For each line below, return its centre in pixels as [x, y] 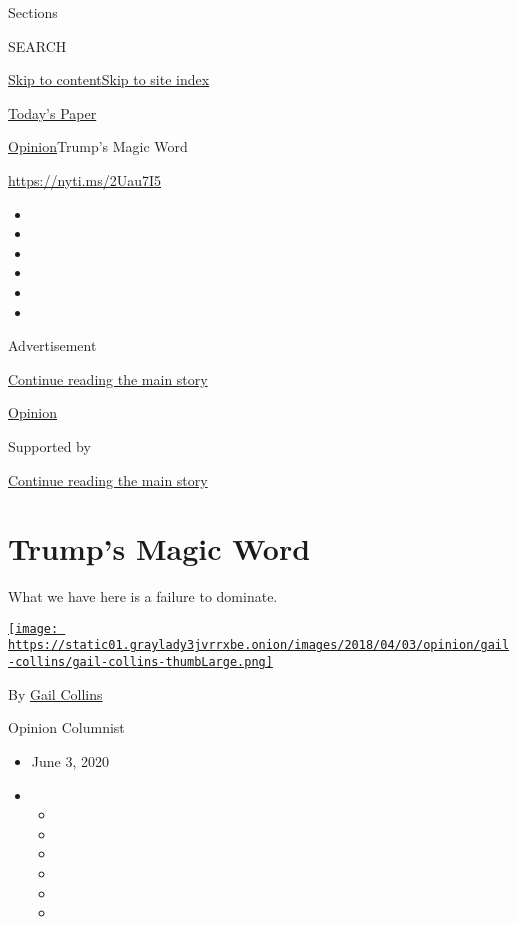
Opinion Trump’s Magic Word [98, 146]
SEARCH [37, 45]
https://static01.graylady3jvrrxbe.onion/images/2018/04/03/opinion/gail [259, 645]
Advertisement [52, 345]
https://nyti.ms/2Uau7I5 [85, 179]
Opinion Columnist [66, 727]
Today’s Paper [52, 112]
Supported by [49, 445]
